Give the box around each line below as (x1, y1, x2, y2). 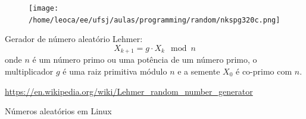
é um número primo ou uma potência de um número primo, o (32, 53, 257, 66)
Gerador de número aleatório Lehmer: (5, 33, 143, 45)
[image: (29, 4, 59, 12)
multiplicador (5, 65, 54, 77)
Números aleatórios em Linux (5, 105, 112, 117)
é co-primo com (236, 65, 292, 77)
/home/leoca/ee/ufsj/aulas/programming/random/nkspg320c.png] (29, 15, 280, 24)
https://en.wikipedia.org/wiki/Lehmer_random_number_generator (5, 85, 253, 97)
